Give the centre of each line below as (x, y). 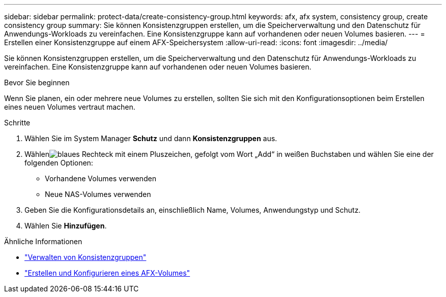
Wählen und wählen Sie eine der (229, 154)
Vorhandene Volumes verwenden (101, 178)
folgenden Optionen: (59, 163)
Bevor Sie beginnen (37, 82)
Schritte (17, 123)
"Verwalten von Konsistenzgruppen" (86, 257)
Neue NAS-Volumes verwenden (98, 194)
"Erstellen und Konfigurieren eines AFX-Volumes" (107, 273)
